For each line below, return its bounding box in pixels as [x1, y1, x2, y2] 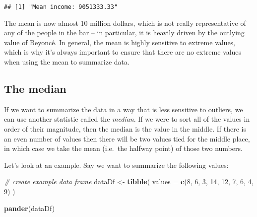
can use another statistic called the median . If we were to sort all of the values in [4, 114, 250, 124]
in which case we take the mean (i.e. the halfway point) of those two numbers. [4, 143, 243, 153]
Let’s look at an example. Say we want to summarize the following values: [4, 159, 229, 170]
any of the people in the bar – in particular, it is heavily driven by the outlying [4, 27, 245, 38]
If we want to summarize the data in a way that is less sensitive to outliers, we [4, 104, 243, 114]
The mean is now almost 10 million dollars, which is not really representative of [4, 17, 246, 28]
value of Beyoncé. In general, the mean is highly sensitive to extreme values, [4, 37, 236, 47]
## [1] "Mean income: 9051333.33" [4, 3, 118, 10]
